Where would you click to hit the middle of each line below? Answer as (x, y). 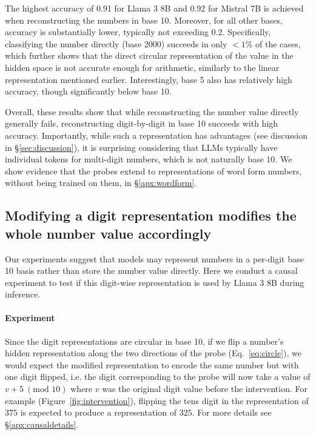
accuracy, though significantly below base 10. (88, 91)
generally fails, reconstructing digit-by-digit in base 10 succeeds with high (142, 123)
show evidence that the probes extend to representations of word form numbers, (153, 171)
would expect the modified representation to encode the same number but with (152, 364)
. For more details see (232, 412)
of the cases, (278, 43)
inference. (22, 294)
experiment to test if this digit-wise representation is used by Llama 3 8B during (155, 282)
